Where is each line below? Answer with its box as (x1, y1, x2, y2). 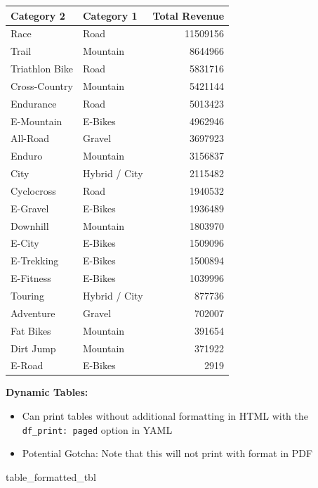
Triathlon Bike (11, 61, 73, 76)
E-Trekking (11, 253, 59, 268)
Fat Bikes (11, 323, 51, 338)
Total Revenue (152, 8, 225, 23)
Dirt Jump (11, 340, 56, 355)
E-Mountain (11, 113, 62, 128)
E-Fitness (11, 271, 51, 285)
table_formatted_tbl (6, 469, 96, 484)
